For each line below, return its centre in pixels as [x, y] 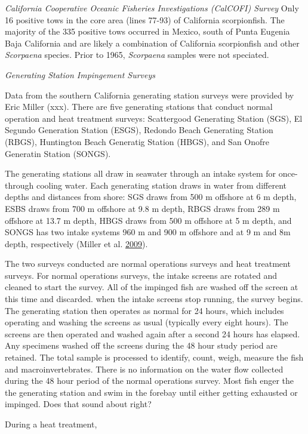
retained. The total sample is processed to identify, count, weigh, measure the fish [154, 357]
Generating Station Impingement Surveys [80, 74]
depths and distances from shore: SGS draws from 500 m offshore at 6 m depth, [151, 197]
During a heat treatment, [51, 424]
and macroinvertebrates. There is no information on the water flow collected [144, 369]
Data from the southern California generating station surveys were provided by [150, 95]
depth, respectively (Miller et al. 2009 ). [76, 243]
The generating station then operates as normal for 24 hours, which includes [144, 310]
